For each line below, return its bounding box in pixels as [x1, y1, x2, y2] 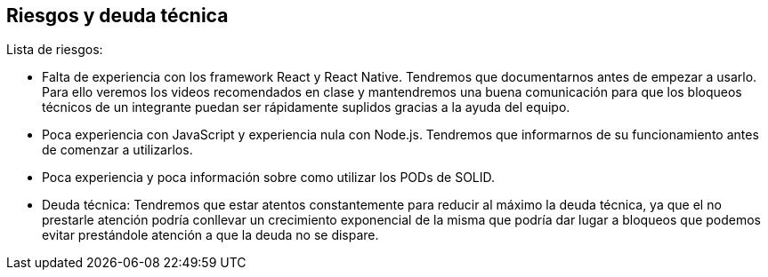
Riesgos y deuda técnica [6, 4, 229, 27]
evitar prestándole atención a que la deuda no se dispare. [42, 227, 379, 243]
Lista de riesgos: [6, 42, 103, 58]
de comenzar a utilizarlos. [42, 142, 193, 158]
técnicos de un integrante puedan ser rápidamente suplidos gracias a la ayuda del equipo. [42, 99, 570, 115]
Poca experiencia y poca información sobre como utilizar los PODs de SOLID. [42, 170, 496, 186]
